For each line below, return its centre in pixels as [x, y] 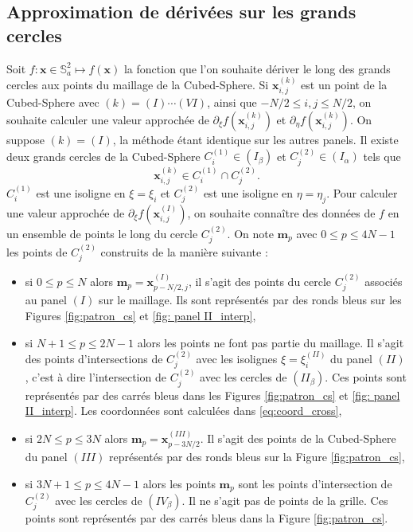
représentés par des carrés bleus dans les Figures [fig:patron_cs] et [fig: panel [212, 395]
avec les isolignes [237, 358]
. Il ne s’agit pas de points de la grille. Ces [285, 500]
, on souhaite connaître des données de [281, 212]
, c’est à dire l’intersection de [95, 377]
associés [384, 281]
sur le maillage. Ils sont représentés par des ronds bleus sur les [250, 300]
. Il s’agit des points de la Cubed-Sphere [298, 438]
